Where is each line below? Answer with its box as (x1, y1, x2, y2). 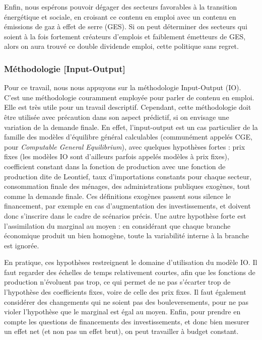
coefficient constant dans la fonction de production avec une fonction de (4, 161, 226, 171)
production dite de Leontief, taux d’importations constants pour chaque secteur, (4, 171, 252, 181)
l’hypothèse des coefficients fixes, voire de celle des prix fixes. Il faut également (4, 287, 246, 297)
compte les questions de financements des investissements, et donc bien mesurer (4, 316, 249, 326)
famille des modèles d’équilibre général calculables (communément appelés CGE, (4, 131, 252, 142)
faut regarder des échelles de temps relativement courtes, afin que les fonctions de (4, 266, 255, 277)
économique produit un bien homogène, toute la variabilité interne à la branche (4, 230, 249, 241)
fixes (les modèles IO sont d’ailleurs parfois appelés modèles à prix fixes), (4, 151, 229, 162)
